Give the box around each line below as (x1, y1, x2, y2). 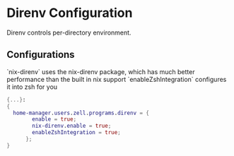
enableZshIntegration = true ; (32, 129, 121, 136)
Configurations (6, 49, 75, 61)
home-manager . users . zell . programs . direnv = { (13, 109, 150, 116)
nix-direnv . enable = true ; (32, 122, 112, 130)
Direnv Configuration (6, 5, 133, 21)
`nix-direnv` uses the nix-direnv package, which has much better (6, 67, 195, 76)
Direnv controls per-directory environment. (6, 28, 131, 37)
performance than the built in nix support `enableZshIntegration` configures (6, 75, 227, 83)
